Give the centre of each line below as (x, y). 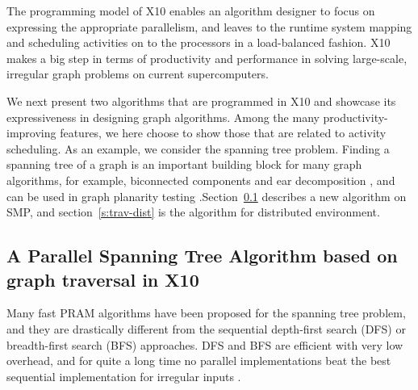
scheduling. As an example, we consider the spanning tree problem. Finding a (198, 148)
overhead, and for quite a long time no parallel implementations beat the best (199, 361)
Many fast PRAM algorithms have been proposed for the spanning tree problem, (206, 313)
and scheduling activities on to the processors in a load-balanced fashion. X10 (199, 42)
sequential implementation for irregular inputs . (124, 376)
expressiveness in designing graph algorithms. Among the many (163, 117)
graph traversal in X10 (103, 279)
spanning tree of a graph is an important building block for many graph (184, 164)
